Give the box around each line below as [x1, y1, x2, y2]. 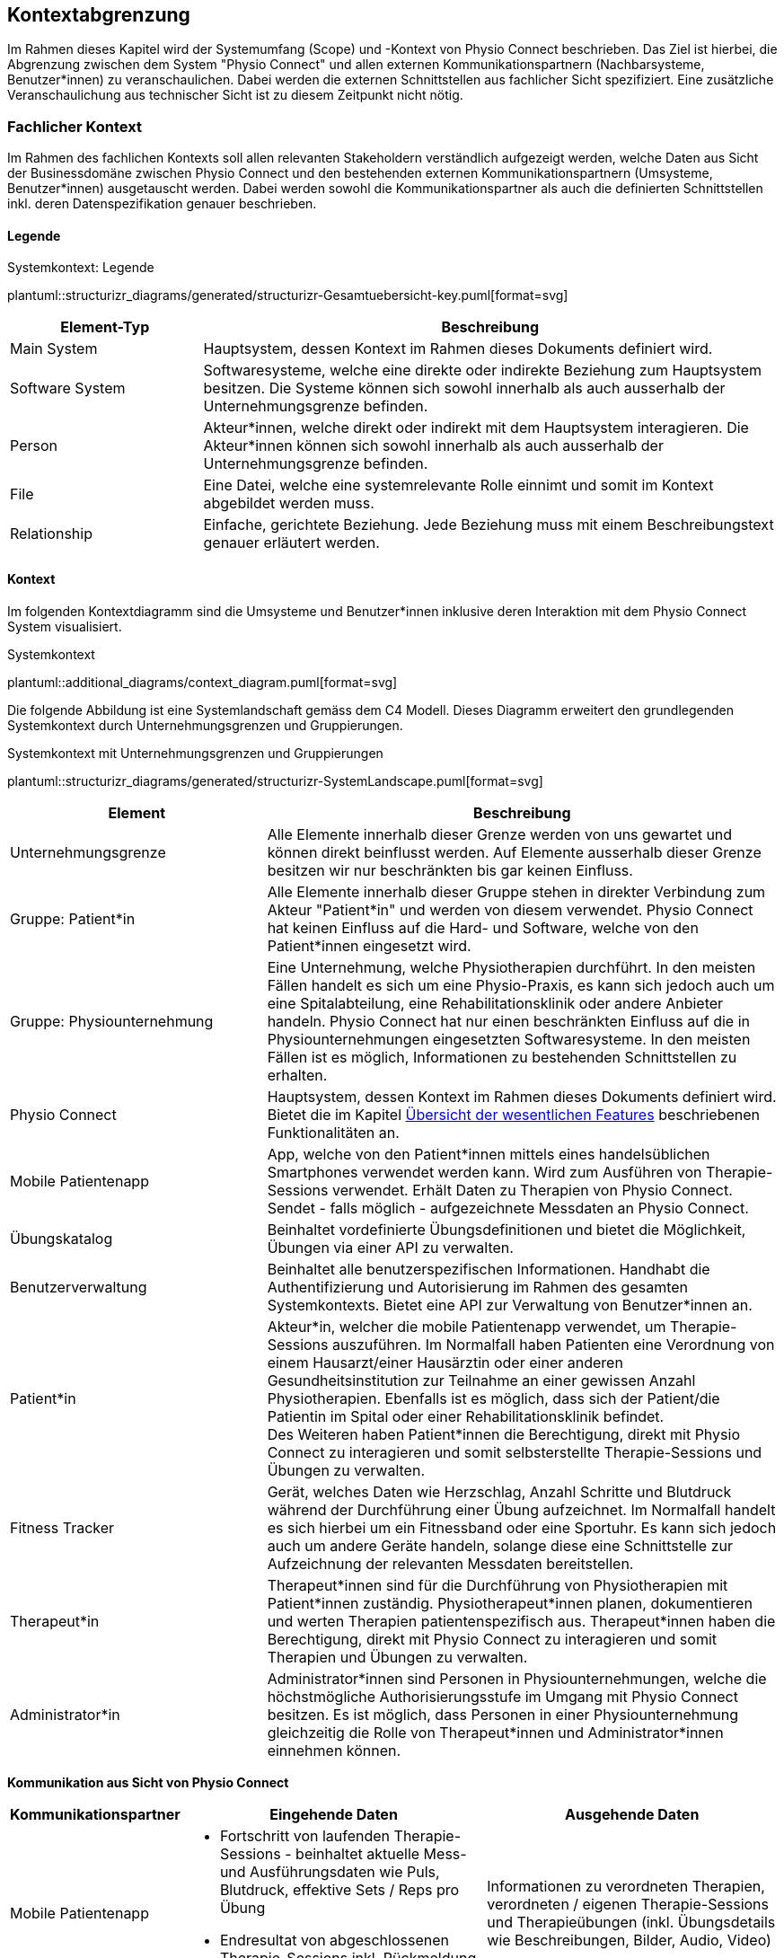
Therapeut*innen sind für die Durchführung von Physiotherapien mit [267, 1575, 728, 1594]
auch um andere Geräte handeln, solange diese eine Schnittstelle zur [267, 1536, 733, 1555]
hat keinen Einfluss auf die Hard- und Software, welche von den [267, 918, 699, 937]
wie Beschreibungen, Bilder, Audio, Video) [487, 1930, 771, 1949]
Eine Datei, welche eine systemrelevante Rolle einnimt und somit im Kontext [203, 476, 714, 495]
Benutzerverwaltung [10, 1277, 147, 1296]
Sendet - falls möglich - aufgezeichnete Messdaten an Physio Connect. [267, 1198, 749, 1217]
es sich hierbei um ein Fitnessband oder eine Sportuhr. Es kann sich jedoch [267, 1518, 777, 1537]
